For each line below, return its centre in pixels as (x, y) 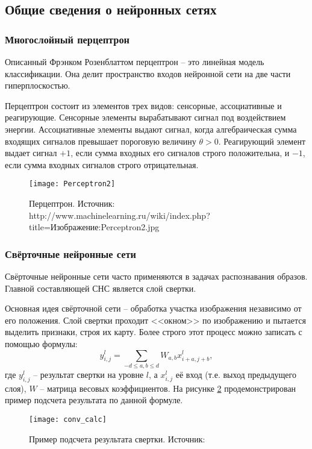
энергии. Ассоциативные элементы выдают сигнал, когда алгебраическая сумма (151, 129)
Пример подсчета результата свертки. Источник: (117, 438)
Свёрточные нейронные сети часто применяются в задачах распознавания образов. (156, 276)
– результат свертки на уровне (89, 374)
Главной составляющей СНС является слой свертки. (101, 288)
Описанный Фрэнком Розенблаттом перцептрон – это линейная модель (135, 61)
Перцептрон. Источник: (72, 203)
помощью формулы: (41, 343)
